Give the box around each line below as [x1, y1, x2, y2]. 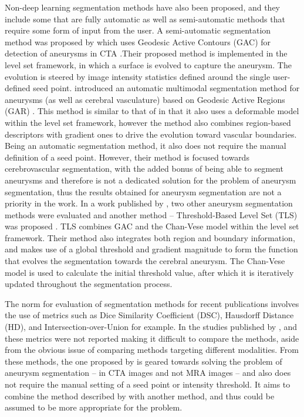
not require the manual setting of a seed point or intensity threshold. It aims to [5, 378, 291, 390]
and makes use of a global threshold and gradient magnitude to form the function [5, 243, 298, 255]
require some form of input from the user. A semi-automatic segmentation [5, 24, 271, 36]
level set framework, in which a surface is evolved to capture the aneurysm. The [5, 58, 292, 71]
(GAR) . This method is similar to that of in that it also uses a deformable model [5, 105, 299, 117]
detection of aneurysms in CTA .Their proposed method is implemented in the [5, 47, 288, 59]
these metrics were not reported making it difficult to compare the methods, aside [5, 332, 299, 344]
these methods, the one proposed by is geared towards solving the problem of [5, 355, 282, 367]
